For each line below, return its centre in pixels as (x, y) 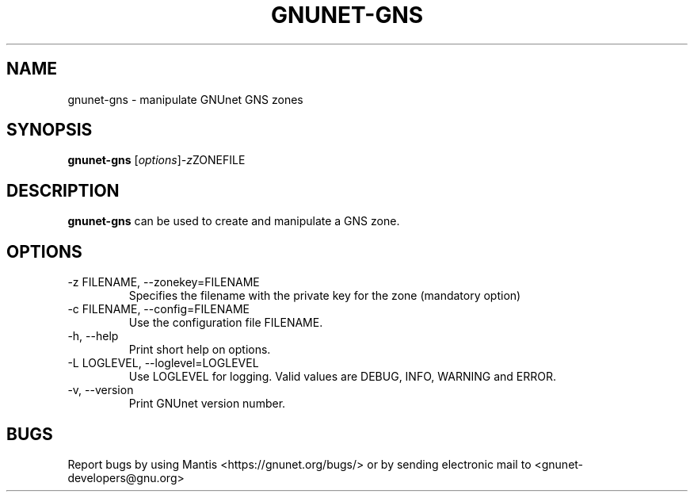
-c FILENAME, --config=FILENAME (158, 309)
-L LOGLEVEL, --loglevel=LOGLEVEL (163, 363)
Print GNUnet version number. (207, 404)
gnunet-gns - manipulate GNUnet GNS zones (185, 99)
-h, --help (93, 336)
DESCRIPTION (63, 190)
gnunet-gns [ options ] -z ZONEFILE (156, 160)
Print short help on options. (200, 350)
